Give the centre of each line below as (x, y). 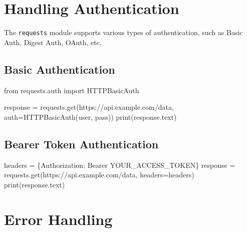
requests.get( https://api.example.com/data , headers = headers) (99, 175)
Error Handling (58, 219)
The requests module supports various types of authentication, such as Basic (124, 32)
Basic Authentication (60, 69)
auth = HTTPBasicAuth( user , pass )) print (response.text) (90, 117)
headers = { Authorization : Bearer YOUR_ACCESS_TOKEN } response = (120, 165)
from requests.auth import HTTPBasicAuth (72, 90)
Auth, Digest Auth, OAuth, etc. (53, 42)
